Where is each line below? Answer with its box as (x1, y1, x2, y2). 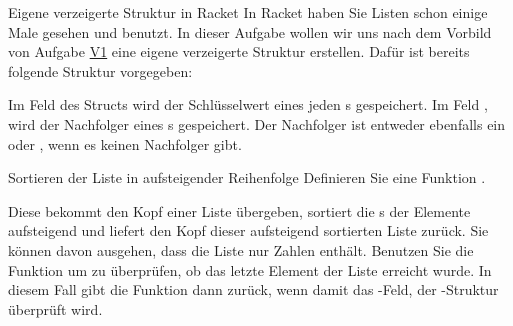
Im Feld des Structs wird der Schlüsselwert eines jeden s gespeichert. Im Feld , (8, 94, 488, 115)
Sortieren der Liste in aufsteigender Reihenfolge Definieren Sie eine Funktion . (8, 167, 486, 188)
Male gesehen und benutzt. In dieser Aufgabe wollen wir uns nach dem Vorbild (8, 21, 492, 42)
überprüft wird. (8, 298, 103, 319)
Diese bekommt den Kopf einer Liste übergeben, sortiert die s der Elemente (8, 200, 471, 221)
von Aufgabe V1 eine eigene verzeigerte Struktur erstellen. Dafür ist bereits (8, 41, 470, 62)
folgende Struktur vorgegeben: (8, 60, 193, 81)
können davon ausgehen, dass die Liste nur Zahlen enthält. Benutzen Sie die (8, 239, 474, 260)
